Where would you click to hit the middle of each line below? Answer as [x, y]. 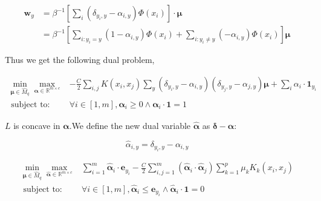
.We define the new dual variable [130, 125]
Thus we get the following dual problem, [80, 60]
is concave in [37, 125]
